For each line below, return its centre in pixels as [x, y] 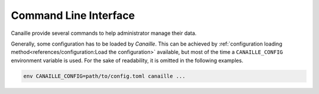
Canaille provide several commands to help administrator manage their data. [104, 33]
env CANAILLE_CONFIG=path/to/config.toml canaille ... [104, 76]
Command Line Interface [73, 15]
